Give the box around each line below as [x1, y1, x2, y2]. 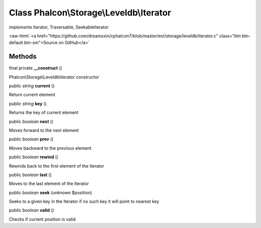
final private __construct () [9, 65, 62, 71]
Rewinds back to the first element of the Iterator [9, 163, 104, 169]
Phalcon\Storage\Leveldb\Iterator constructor [9, 74, 99, 80]
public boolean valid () [9, 207, 54, 213]
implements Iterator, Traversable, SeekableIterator [9, 24, 109, 30]
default [9, 40, 24, 46]
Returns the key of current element [9, 109, 79, 116]
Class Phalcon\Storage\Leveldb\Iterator [9, 7, 172, 18]
